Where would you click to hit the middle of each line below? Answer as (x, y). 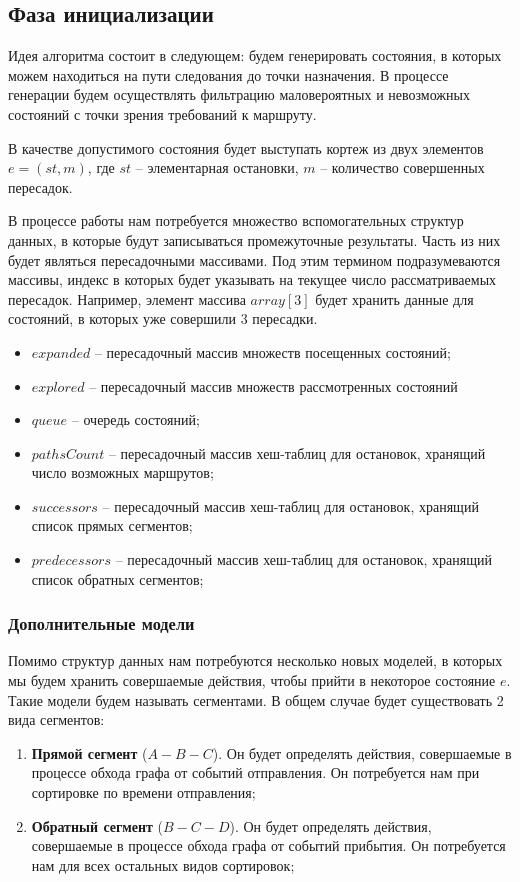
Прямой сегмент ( (89, 752)
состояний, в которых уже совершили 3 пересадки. (163, 318)
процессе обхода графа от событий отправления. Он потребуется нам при (255, 772)
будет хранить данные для (394, 298)
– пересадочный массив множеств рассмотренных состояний (273, 385)
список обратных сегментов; (117, 578)
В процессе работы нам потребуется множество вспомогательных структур (236, 220)
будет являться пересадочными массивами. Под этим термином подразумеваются (254, 259)
